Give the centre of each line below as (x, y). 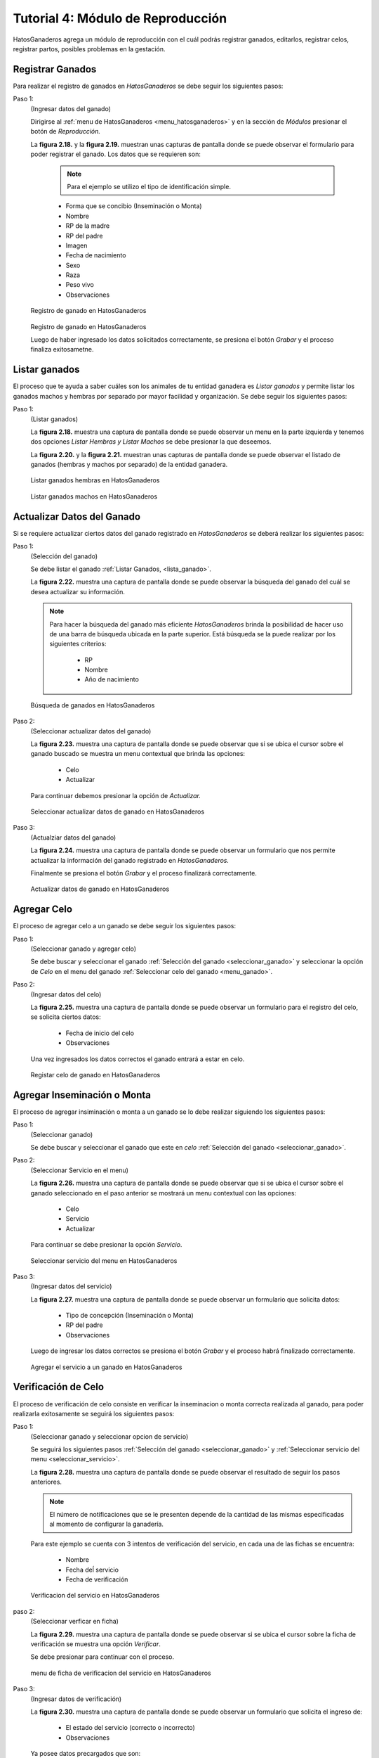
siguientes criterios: (78, 644)
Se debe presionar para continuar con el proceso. (102, 1657)
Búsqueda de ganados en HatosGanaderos (93, 705)
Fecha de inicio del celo (100, 1033)
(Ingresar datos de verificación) (76, 1699)
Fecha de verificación (97, 1579)
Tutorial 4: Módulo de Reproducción (120, 18)
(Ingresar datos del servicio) (71, 1286)
